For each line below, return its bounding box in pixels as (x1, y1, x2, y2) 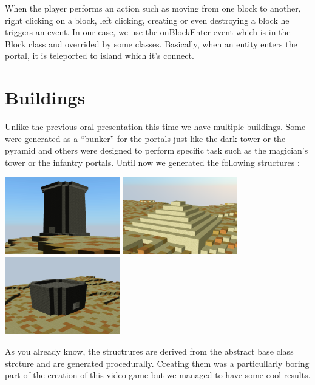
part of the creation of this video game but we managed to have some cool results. (5, 369, 311, 381)
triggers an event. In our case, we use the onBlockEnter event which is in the (5, 26, 291, 38)
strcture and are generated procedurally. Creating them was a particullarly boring (5, 356, 310, 369)
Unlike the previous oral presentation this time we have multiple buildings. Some (5, 120, 306, 133)
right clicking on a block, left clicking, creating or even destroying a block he (5, 13, 290, 26)
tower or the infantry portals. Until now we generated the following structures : (5, 155, 300, 168)
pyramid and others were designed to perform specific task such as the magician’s (5, 144, 308, 157)
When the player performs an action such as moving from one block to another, (5, 2, 301, 14)
